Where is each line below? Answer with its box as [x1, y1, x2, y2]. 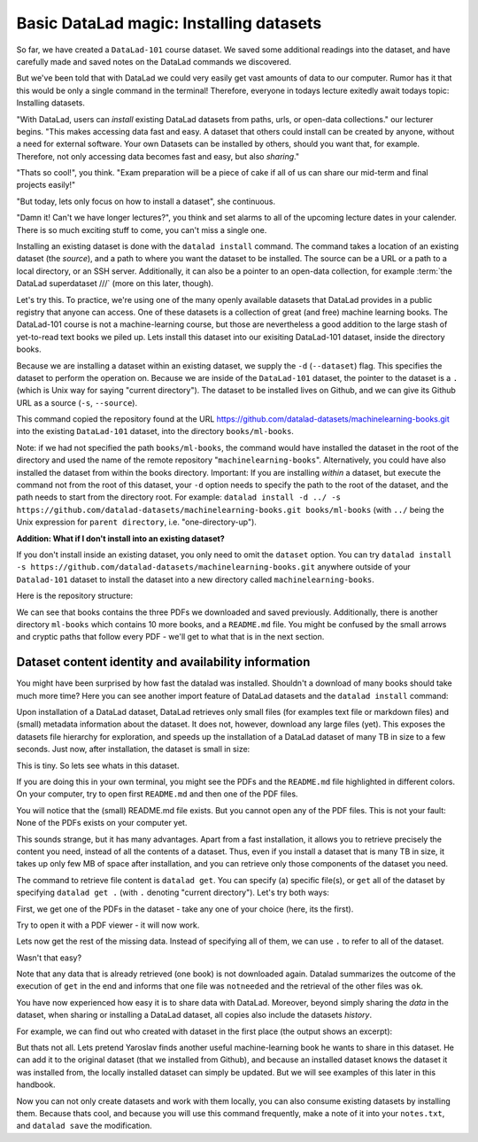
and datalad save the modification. [16, 1121, 152, 1131]
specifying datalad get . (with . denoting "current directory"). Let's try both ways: [16, 887, 329, 898]
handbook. [16, 1079, 57, 1090]
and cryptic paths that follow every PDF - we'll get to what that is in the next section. [16, 632, 325, 642]
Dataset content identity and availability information [16, 655, 311, 670]
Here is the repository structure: [16, 590, 134, 602]
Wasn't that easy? [16, 952, 82, 963]
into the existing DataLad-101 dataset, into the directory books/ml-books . [16, 426, 294, 437]
